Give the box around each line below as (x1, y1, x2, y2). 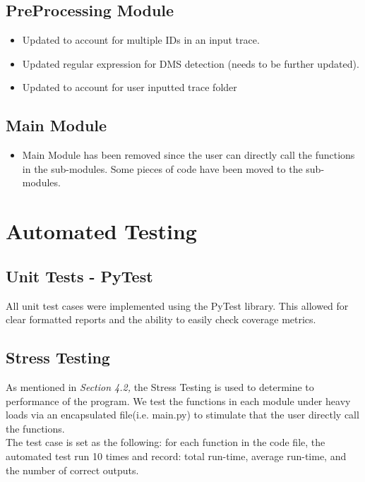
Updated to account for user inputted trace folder (22, 80, 237, 95)
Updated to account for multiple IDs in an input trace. (22, 32, 260, 47)
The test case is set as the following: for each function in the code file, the (6, 435, 325, 450)
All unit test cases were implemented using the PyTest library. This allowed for (6, 298, 349, 313)
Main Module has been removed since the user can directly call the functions (22, 147, 355, 162)
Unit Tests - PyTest (6, 265, 153, 287)
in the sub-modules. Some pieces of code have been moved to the (22, 161, 303, 176)
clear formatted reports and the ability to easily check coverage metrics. (6, 312, 316, 327)
